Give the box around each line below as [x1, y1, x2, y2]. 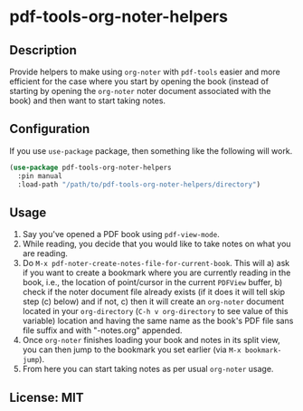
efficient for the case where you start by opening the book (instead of [9, 76, 270, 87]
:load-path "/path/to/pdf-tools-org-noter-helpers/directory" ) [17, 179, 260, 189]
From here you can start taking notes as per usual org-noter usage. [22, 364, 274, 375]
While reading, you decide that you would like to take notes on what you [22, 238, 291, 250]
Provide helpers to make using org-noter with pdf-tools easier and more [9, 66, 280, 77]
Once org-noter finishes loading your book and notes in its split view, [22, 335, 280, 346]
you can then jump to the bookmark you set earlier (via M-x [22, 344, 241, 355]
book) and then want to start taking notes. [9, 95, 166, 106]
